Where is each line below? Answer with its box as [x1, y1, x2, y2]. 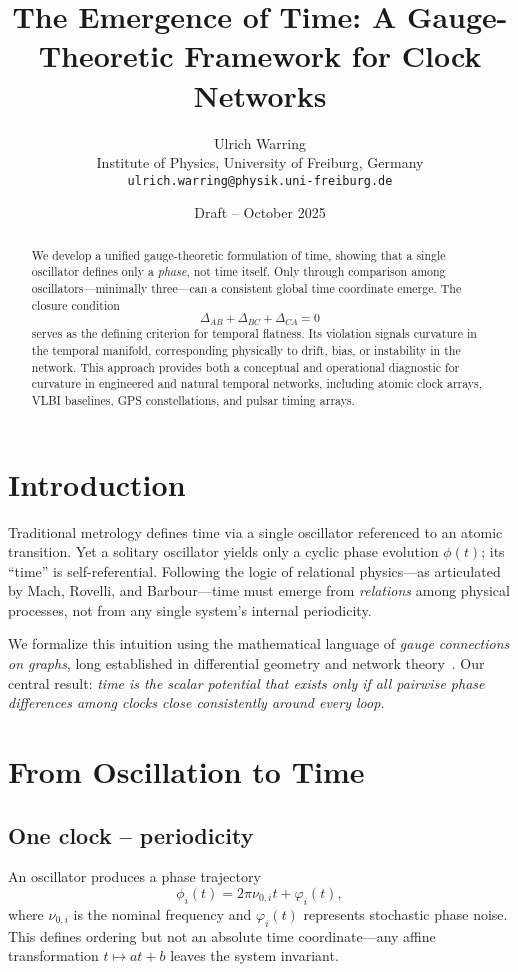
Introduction [8, 463, 186, 504]
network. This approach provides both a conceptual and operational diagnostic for [31, 358, 460, 375]
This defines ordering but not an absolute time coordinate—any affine [8, 925, 436, 946]
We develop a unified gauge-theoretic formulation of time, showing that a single [31, 246, 446, 263]
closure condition [31, 296, 120, 313]
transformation [8, 945, 99, 966]
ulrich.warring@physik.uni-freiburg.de [127, 173, 393, 188]
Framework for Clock [184, 35, 482, 76]
